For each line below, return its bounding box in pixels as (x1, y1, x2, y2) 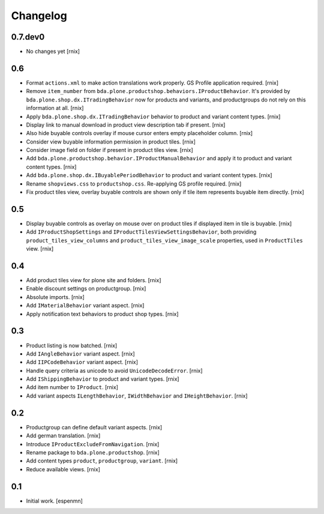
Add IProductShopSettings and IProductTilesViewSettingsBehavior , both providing (26, 228, 257, 235)
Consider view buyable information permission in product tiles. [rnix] (26, 138, 196, 145)
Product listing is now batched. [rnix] (26, 342, 118, 349)
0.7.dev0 (11, 32, 45, 42)
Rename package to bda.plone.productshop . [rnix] (26, 449, 160, 456)
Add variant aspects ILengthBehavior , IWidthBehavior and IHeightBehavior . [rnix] (26, 392, 248, 399)
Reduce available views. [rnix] (26, 465, 100, 473)
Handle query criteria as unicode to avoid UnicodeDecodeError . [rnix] (26, 367, 203, 374)
